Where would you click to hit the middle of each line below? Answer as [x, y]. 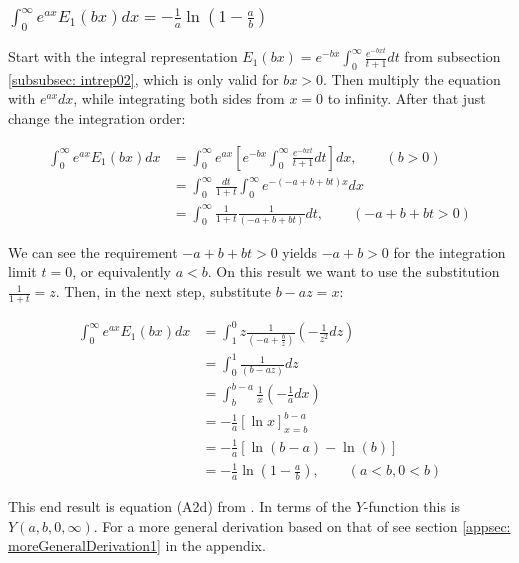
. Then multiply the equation [412, 78]
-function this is [412, 506]
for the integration [449, 251]
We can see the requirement [93, 251]
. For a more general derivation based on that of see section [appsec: [302, 525]
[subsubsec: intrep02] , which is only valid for [143, 78]
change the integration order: [97, 118]
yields [300, 251]
